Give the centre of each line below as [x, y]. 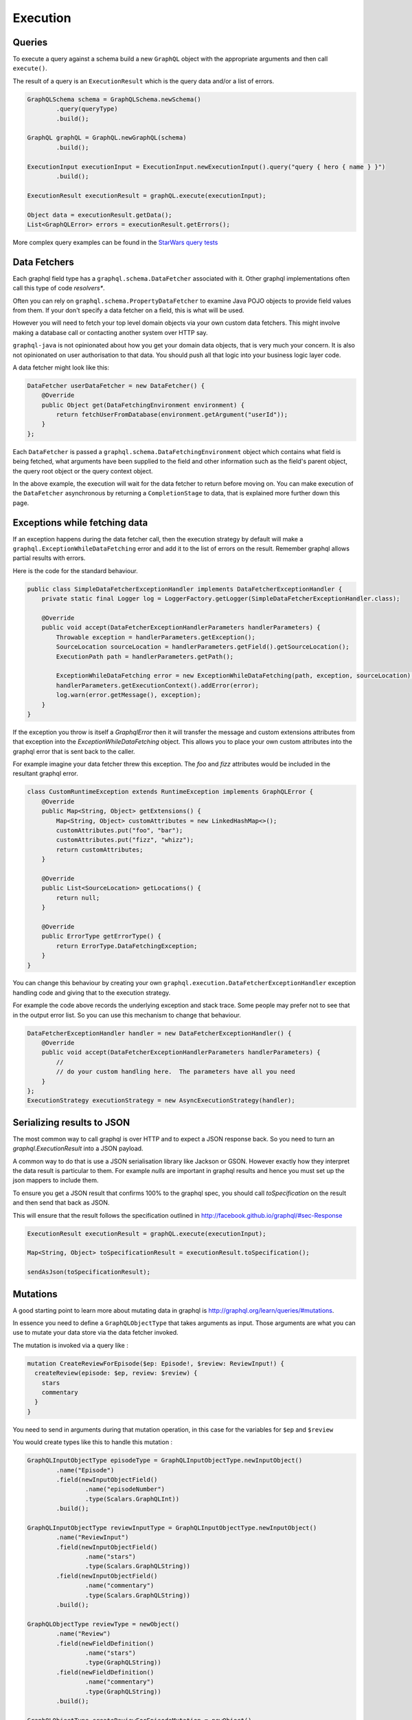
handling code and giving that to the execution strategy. [92, 992]
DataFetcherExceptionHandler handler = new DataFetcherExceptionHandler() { [159, 1033]
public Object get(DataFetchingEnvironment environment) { [143, 405]
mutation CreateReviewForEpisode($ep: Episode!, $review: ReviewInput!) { [156, 1363]
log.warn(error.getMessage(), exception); [129, 695]
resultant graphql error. [45, 773]
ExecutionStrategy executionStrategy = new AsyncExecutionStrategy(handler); [161, 1100]
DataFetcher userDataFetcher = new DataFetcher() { [116, 386]
